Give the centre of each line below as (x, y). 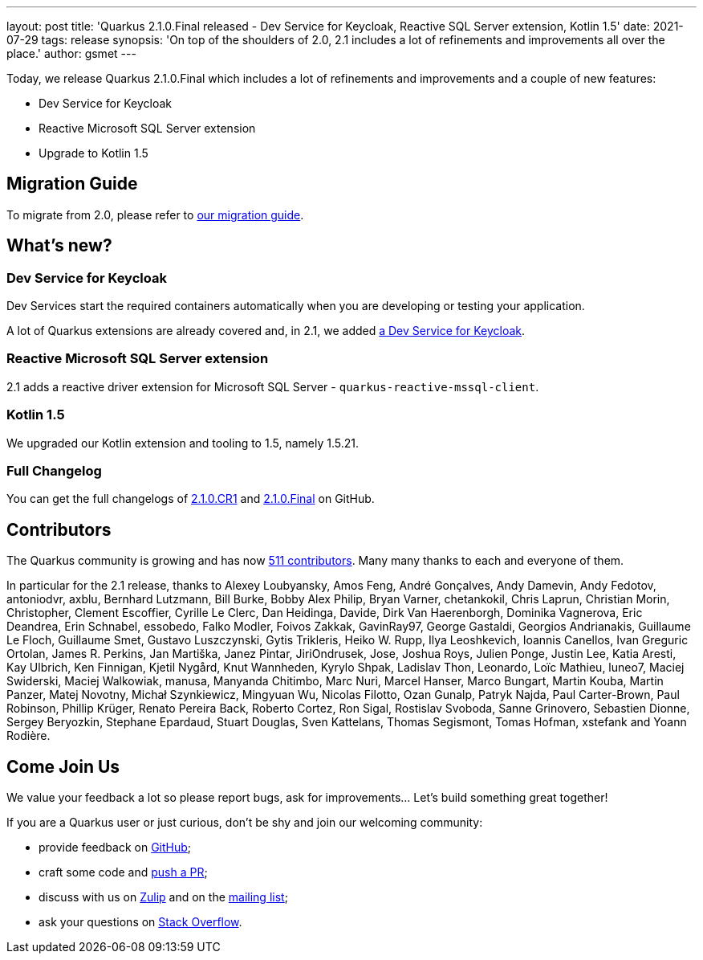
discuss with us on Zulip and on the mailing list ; (163, 897)
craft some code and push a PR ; (123, 872)
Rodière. (28, 736)
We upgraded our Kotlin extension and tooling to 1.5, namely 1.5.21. (183, 443)
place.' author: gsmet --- (71, 53)
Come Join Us (63, 766)
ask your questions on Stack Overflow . (140, 922)
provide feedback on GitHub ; (115, 847)
